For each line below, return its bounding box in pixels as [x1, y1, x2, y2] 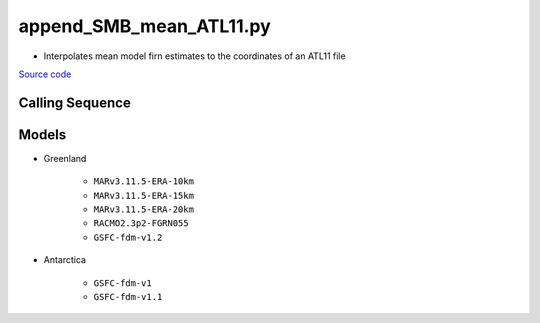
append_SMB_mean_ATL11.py [18, 15, 272, 37]
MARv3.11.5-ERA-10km [93, 176, 195, 187]
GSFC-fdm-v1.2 [93, 231, 163, 243]
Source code [18, 68, 72, 80]
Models [18, 126, 67, 143]
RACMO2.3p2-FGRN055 [93, 218, 189, 229]
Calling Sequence [18, 94, 132, 111]
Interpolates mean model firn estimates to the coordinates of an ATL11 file [43, 50, 346, 62]
